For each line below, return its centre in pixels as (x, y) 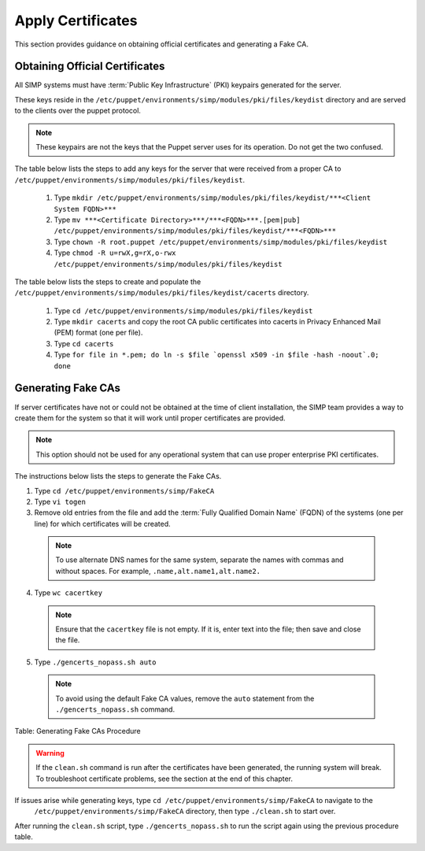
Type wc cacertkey (68, 593)
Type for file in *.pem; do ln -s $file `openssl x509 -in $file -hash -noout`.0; (216, 355)
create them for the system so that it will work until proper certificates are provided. (150, 418)
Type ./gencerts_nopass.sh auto (95, 662)
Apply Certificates (76, 20)
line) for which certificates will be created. (102, 524)
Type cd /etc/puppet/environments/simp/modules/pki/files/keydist (183, 310)
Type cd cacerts (84, 343)
